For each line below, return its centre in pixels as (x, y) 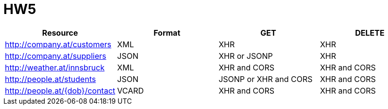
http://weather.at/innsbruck (55, 67)
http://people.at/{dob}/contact (60, 90)
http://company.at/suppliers (56, 56)
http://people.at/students (51, 79)
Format (167, 33)
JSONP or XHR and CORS (266, 79)
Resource (60, 33)
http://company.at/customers (58, 44)
